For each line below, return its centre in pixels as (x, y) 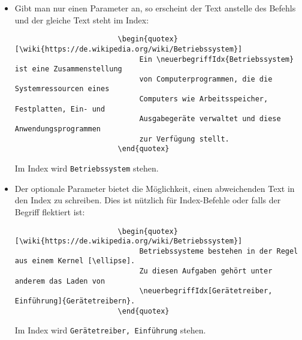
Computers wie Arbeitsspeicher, (204, 99)
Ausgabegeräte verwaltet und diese (210, 119)
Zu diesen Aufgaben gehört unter (206, 271)
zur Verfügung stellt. (184, 139)
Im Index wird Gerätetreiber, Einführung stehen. (110, 330)
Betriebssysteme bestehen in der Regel (219, 251)
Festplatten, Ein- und (60, 109)
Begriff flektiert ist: (50, 211)
